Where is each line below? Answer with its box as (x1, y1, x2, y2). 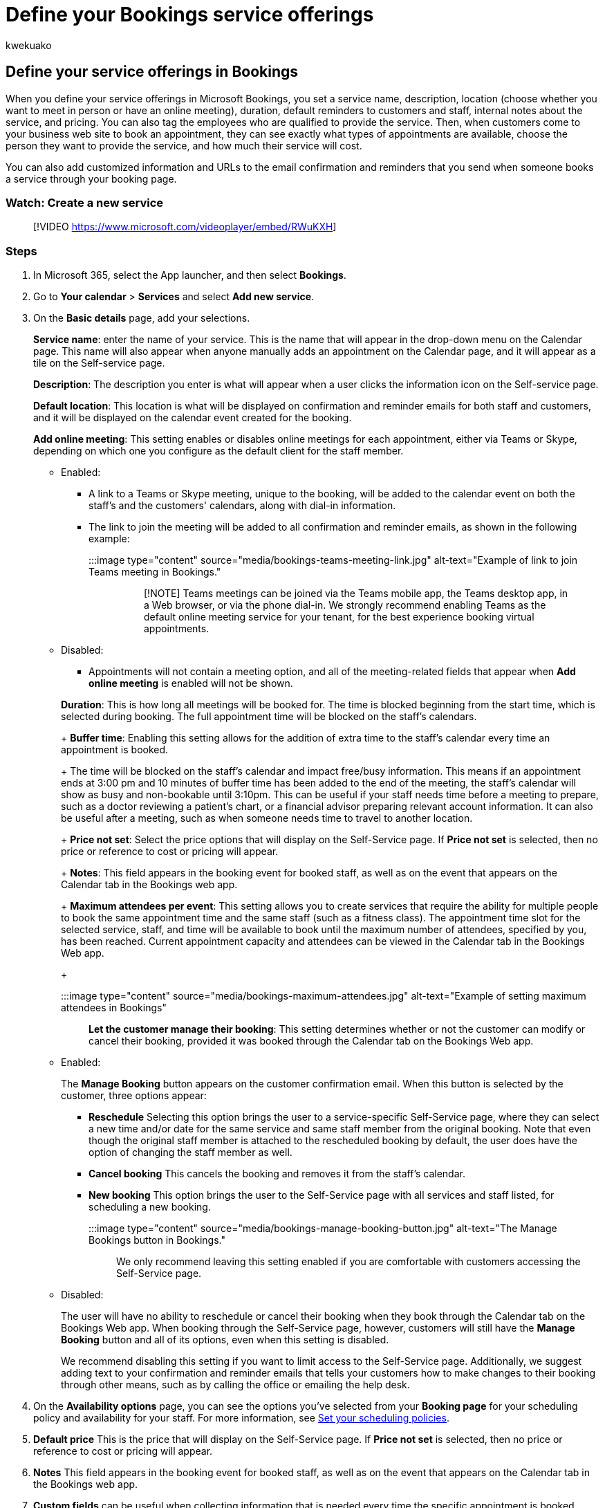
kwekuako (6, 39, 52, 51)
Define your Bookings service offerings (6, 3, 374, 26)
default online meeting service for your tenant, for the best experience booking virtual (144, 611, 534, 623)
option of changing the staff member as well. (89, 1146, 292, 1159)
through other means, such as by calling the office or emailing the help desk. (61, 1379, 410, 1391)
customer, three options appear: (61, 1089, 207, 1102)
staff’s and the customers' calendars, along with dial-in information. (89, 499, 396, 512)
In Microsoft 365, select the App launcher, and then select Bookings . (33, 269, 346, 282)
